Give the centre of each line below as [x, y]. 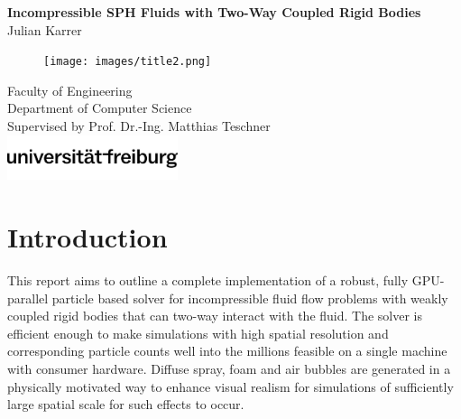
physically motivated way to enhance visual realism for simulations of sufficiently [230, 386]
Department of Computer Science [100, 108]
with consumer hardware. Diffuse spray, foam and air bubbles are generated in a [229, 368]
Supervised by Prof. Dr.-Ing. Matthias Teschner [139, 126]
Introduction [88, 237]
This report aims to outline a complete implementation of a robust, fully [208, 280]
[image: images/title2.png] [128, 62]
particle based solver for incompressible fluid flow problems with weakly [250, 298]
